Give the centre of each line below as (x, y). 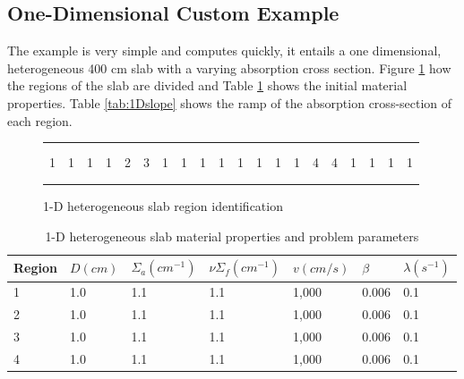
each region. (40, 120)
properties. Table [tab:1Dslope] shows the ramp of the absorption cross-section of (230, 102)
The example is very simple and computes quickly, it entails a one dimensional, (224, 51)
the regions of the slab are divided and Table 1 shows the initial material (207, 85)
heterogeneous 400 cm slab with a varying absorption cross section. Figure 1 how (229, 67)
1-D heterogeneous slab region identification (163, 206)
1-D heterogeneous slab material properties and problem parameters (232, 236)
